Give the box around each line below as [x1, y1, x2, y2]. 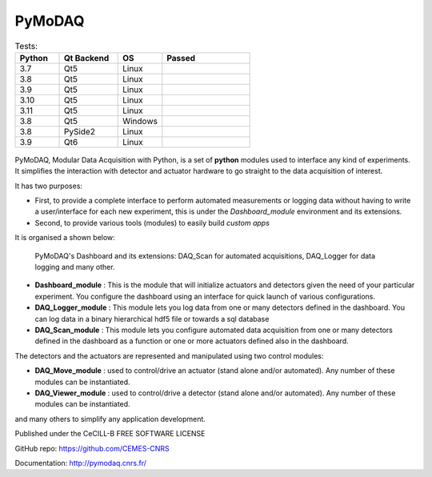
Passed [166, 52, 196, 63]
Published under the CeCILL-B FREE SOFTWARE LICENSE [14, 429, 206, 439]
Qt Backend [63, 52, 110, 63]
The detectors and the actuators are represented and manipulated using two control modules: [14, 351, 324, 360]
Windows [122, 115, 158, 126]
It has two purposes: [14, 181, 83, 190]
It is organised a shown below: [14, 233, 115, 243]
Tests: [14, 40, 38, 51]
